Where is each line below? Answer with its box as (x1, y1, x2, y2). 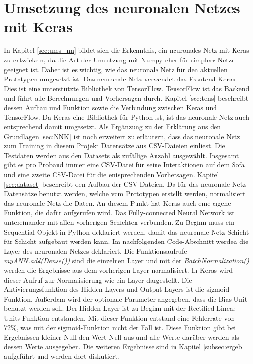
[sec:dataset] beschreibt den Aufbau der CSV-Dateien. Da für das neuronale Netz (4, 179, 246, 189)
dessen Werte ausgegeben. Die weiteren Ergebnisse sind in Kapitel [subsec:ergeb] (4, 341, 244, 351)
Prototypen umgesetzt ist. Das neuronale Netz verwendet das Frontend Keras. (4, 74, 237, 84)
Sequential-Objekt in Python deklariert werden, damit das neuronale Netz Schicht (4, 226, 249, 237)
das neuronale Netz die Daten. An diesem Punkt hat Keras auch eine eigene (4, 198, 231, 208)
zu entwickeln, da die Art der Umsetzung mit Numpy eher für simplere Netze (4, 54, 235, 64)
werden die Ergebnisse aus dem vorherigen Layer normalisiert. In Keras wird (4, 264, 233, 275)
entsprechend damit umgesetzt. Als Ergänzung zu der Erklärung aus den (4, 121, 221, 132)
